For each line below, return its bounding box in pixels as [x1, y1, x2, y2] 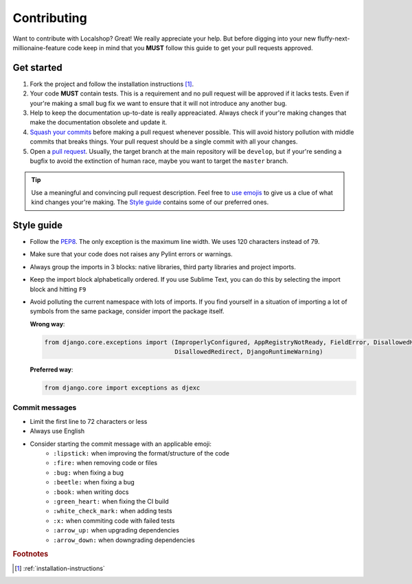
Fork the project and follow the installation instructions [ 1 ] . [30, 80, 194, 88]
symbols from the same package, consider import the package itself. [30, 307, 225, 315]
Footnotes [12, 550, 49, 559]
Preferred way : [30, 366, 73, 374]
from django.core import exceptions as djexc [44, 384, 201, 392]
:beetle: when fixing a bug [53, 478, 135, 486]
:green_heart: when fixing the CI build [53, 497, 170, 505]
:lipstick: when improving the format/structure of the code [53, 449, 230, 458]
